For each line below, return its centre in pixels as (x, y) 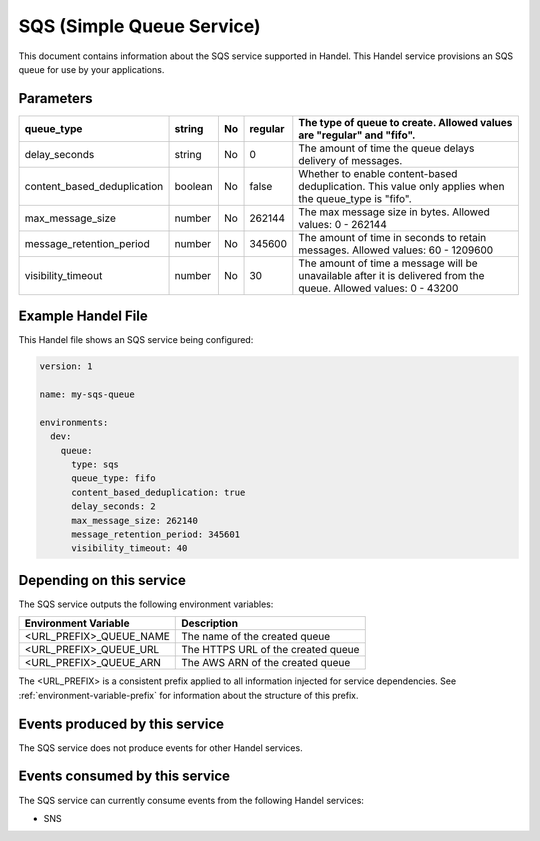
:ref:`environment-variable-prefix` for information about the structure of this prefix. (188, 695)
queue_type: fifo (114, 478)
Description (210, 623)
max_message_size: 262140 (135, 520)
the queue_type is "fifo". (355, 198)
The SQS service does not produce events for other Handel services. (161, 747)
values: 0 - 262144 (342, 224)
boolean (194, 186)
